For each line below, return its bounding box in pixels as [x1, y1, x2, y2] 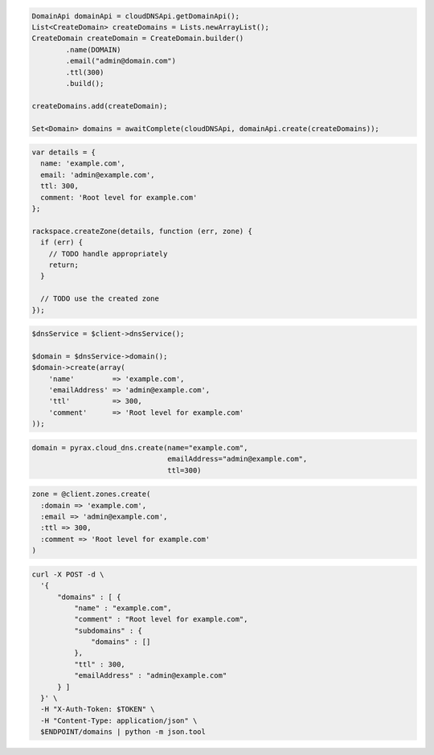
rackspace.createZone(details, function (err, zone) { [31, 226, 252, 236]
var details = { [31, 148, 96, 157]
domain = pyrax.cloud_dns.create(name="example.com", [31, 443, 248, 452]
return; [48, 260, 80, 269]
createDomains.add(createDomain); [31, 101, 168, 110]
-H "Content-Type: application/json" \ [40, 716, 198, 725]
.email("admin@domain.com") [65, 56, 177, 66]
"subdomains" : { [73, 626, 142, 635]
